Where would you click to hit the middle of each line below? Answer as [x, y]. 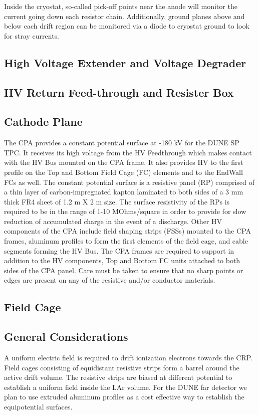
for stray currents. [32, 35]
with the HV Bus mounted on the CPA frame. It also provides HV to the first [124, 162]
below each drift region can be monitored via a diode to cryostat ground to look [127, 26]
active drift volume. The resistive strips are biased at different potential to [118, 377]
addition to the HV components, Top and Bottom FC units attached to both [122, 260]
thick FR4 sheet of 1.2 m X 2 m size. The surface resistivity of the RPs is [117, 201]
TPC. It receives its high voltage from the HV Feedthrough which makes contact [128, 152]
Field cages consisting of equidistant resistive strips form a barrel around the [122, 367]
